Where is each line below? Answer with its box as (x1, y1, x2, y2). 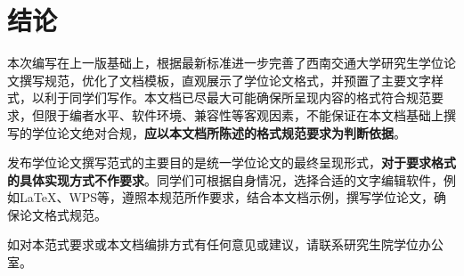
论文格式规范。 (19, 205, 107, 223)
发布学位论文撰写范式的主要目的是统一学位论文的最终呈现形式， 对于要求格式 (7, 153, 456, 172)
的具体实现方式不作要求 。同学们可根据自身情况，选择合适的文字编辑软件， (7, 170, 444, 189)
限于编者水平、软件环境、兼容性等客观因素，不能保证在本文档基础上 (44, 105, 444, 124)
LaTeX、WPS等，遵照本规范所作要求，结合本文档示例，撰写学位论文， (19, 188, 435, 207)
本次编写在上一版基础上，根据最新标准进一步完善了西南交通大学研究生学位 (7, 53, 444, 72)
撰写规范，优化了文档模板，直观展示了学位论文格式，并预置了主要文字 (19, 70, 431, 89)
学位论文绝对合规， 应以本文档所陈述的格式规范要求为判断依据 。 (31, 123, 406, 142)
